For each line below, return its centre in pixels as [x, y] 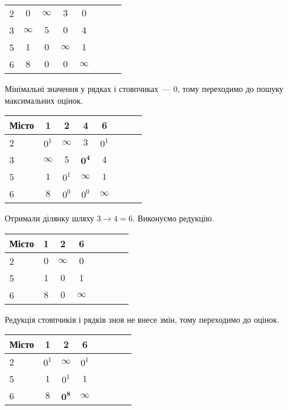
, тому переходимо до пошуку [230, 88]
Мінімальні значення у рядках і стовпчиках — [88, 88]
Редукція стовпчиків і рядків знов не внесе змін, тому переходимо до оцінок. [142, 319]
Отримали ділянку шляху [50, 218]
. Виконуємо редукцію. [174, 218]
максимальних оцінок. [44, 100]
